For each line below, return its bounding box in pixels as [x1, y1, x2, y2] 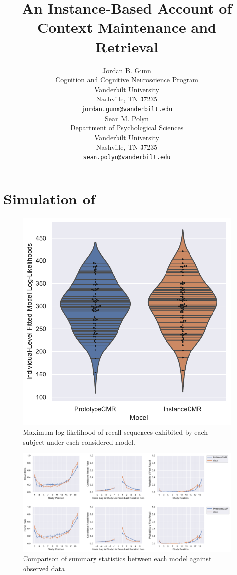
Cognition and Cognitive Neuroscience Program [55, 75, 198, 85]
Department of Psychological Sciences [70, 123, 184, 133]
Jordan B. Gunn [102, 65, 151, 75]
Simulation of [3, 188, 95, 208]
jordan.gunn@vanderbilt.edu [81, 105, 173, 113]
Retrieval [95, 36, 159, 56]
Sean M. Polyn [104, 113, 149, 123]
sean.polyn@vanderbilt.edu [83, 153, 171, 161]
